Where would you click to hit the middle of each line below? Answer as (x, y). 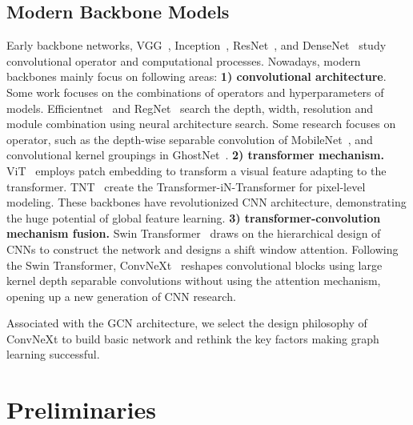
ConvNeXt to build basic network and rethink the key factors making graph (193, 338)
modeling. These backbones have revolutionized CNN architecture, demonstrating (206, 202)
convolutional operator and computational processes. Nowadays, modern (184, 60)
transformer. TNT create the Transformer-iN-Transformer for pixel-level (186, 186)
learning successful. (53, 354)
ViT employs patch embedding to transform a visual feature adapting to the (196, 170)
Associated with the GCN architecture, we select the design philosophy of (187, 323)
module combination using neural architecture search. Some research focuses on (201, 124)
